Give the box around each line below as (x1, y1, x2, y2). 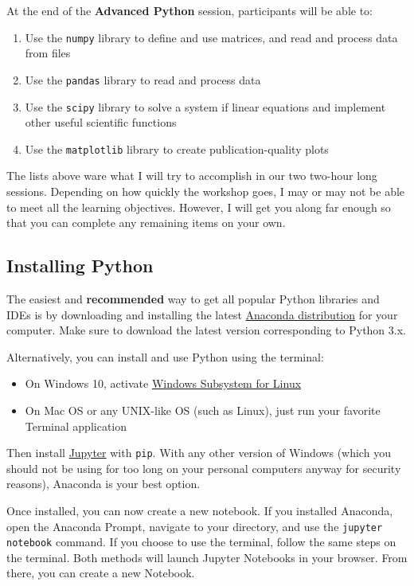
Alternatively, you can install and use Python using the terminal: (6, 348, 324, 365)
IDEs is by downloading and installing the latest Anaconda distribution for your (6, 306, 398, 322)
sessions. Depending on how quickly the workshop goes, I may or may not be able (6, 183, 405, 199)
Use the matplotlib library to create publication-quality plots (25, 140, 329, 157)
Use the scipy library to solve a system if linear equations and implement (25, 98, 386, 115)
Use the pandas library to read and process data (25, 71, 261, 88)
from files (25, 45, 71, 61)
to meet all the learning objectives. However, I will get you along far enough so (6, 198, 391, 215)
